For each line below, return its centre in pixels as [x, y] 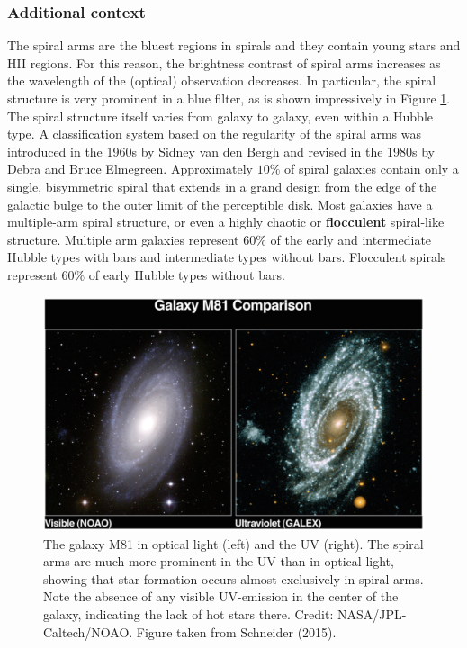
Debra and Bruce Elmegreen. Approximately [130, 169]
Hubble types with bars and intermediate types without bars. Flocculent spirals [227, 257]
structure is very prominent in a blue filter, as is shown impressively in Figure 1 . [229, 98]
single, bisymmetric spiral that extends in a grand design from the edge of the [222, 186]
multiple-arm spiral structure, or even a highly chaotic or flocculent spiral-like [226, 222]
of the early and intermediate [351, 239]
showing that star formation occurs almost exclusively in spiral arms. [233, 578]
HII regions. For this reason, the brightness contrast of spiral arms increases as [224, 63]
